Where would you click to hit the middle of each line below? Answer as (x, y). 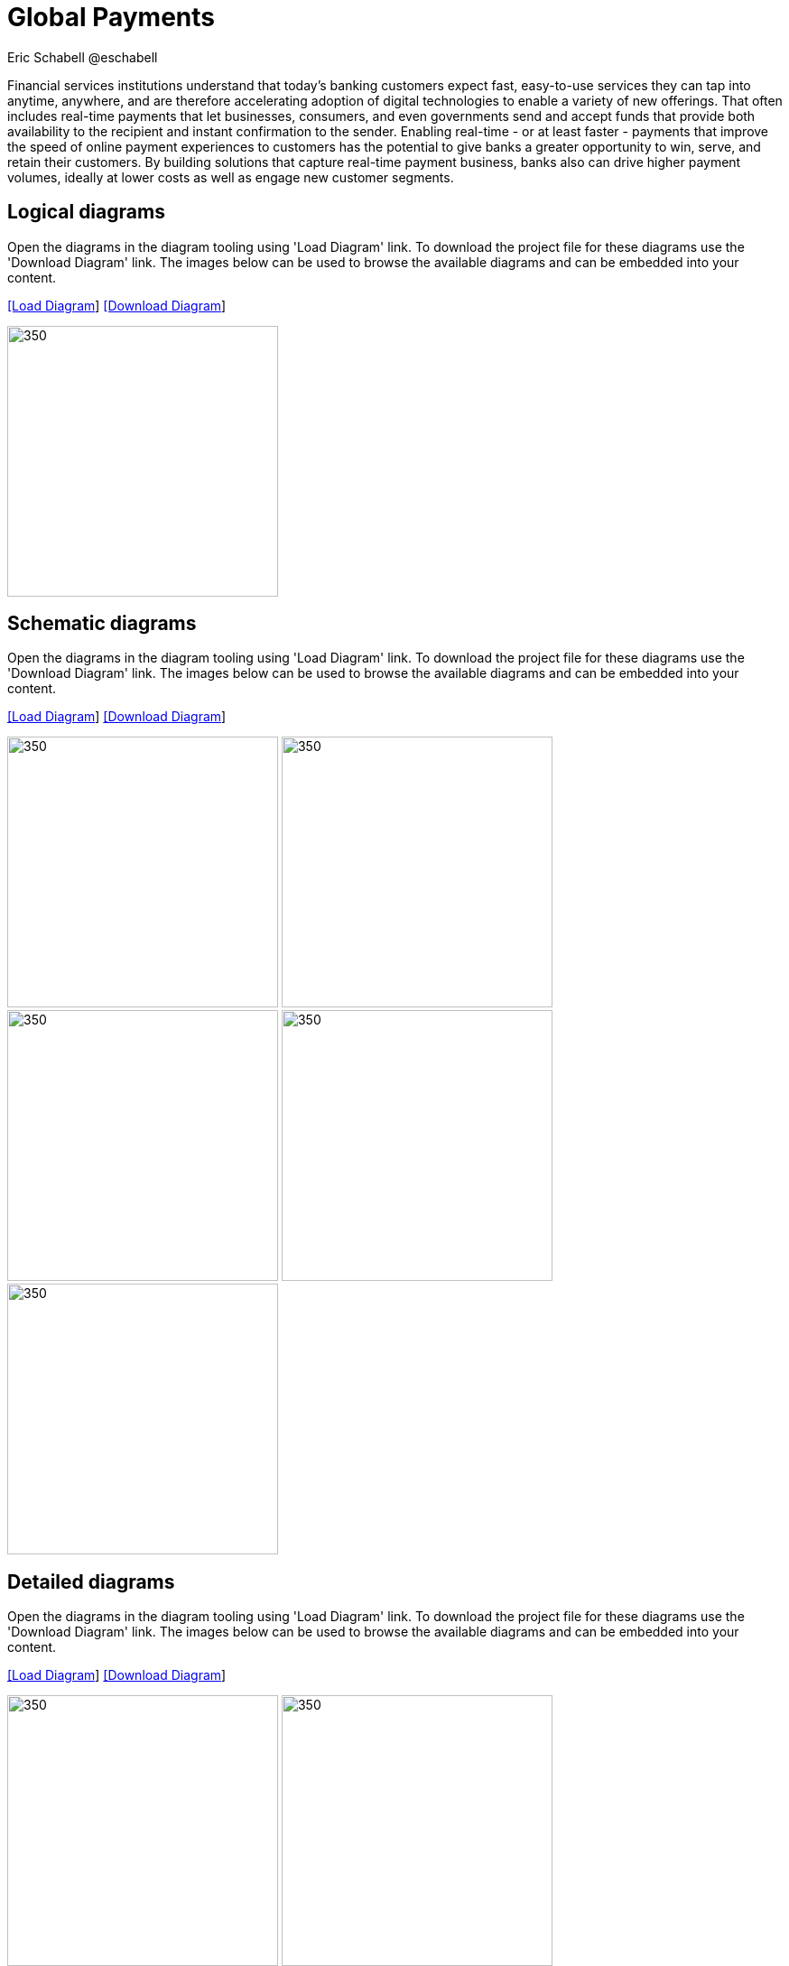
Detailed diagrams (91, 1581)
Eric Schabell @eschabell (83, 57)
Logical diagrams (86, 212)
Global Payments (111, 17)
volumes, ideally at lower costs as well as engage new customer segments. (231, 177)
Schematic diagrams (102, 624)
